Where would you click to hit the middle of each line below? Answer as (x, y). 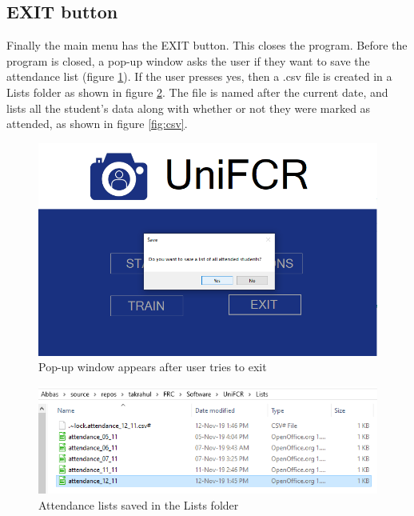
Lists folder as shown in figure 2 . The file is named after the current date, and (197, 92)
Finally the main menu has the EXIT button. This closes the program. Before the (207, 45)
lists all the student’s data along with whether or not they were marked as (189, 108)
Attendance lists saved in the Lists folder (139, 505)
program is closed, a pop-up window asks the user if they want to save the (188, 60)
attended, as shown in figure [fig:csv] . (97, 124)
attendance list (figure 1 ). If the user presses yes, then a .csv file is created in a (199, 76)
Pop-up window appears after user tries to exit (153, 367)
